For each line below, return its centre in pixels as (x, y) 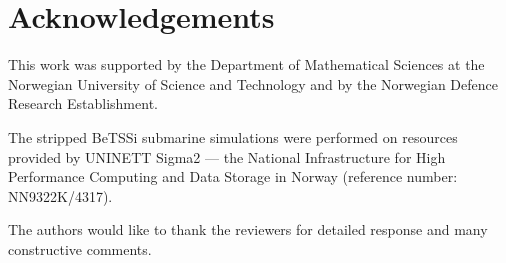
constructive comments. (80, 248)
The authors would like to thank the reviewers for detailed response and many (248, 229)
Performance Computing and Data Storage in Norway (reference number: (233, 176)
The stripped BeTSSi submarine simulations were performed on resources (233, 136)
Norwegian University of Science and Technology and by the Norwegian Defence (253, 83)
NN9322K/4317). (60, 195)
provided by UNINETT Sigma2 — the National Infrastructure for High (227, 156)
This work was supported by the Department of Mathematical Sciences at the (246, 64)
